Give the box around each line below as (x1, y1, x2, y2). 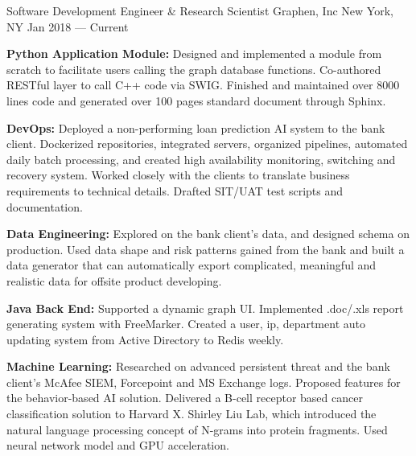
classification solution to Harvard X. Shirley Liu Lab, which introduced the (6, 405, 377, 422)
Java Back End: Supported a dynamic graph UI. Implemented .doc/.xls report (6, 299, 404, 316)
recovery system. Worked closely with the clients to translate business (6, 166, 350, 183)
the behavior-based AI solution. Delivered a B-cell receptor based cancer (6, 389, 363, 406)
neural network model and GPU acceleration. (6, 437, 229, 454)
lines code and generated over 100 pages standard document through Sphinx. (6, 92, 386, 109)
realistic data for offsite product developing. (6, 272, 222, 289)
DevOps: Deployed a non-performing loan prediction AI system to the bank (6, 119, 385, 136)
